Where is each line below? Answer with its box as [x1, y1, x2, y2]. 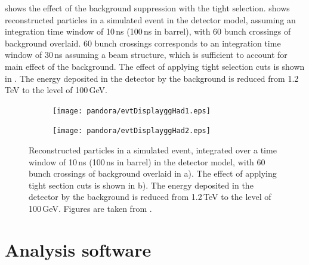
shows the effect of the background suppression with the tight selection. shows [5, 2, 290, 14]
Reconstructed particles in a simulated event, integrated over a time [29, 144, 277, 156]
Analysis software [5, 237, 152, 261]
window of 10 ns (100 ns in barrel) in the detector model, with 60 [29, 155, 265, 168]
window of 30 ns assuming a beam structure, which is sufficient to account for [5, 48, 288, 61]
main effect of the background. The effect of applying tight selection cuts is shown [5, 60, 305, 72]
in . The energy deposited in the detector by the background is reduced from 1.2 [5, 72, 299, 84]
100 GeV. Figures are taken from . [29, 202, 152, 215]
